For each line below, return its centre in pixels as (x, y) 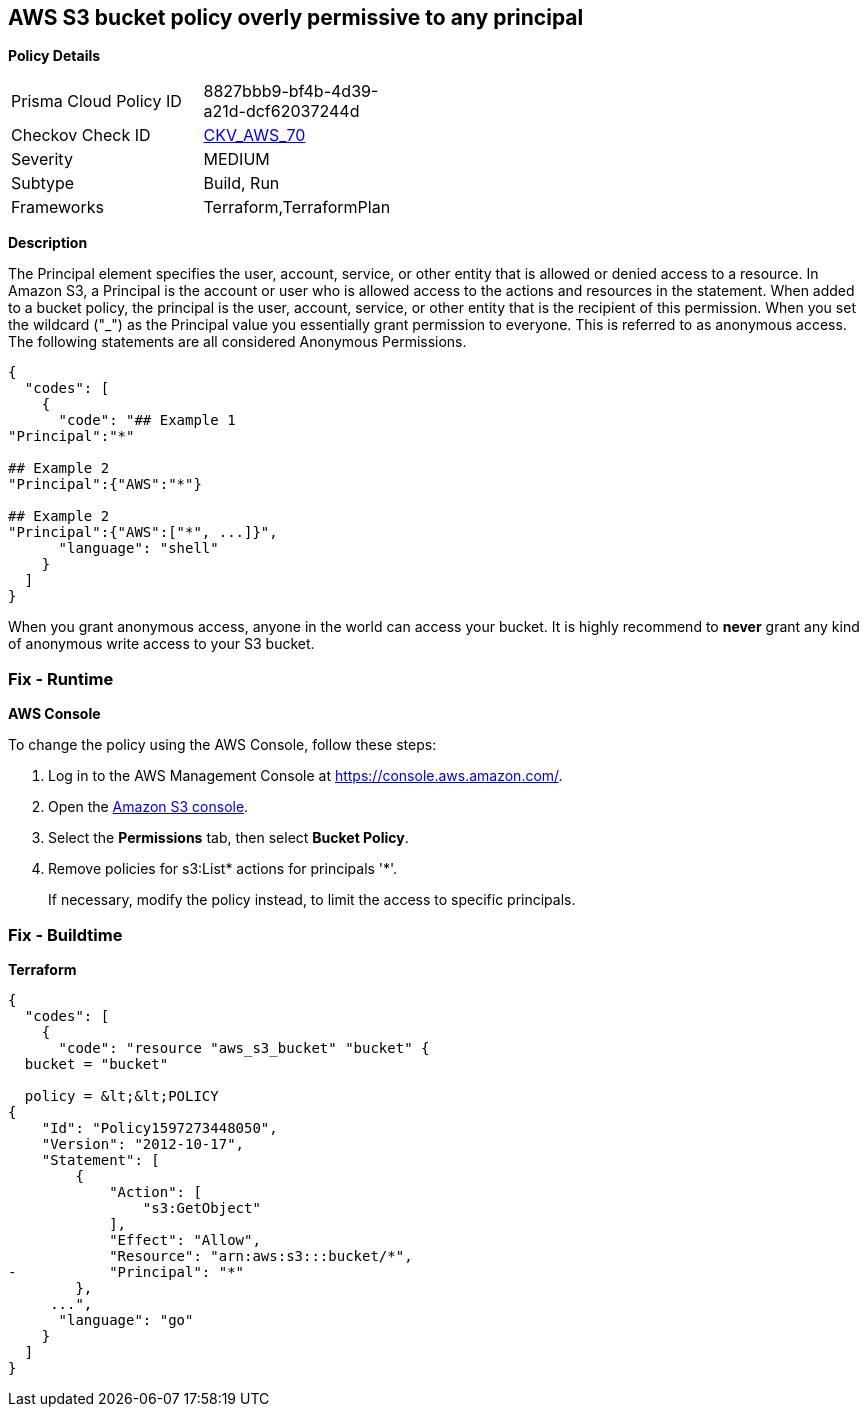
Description (48, 243)
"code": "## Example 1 (147, 420)
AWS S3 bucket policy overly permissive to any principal (296, 17)
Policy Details (54, 56)
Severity (42, 159)
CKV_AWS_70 (254, 135)
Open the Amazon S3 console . (148, 807)
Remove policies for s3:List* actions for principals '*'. (223, 869)
